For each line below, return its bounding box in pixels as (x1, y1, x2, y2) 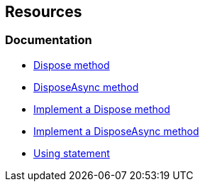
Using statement (33, 146, 110, 159)
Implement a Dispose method (33, 102, 170, 115)
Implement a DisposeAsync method (33, 124, 199, 137)
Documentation (5, 33, 92, 48)
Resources (5, 3, 82, 21)
